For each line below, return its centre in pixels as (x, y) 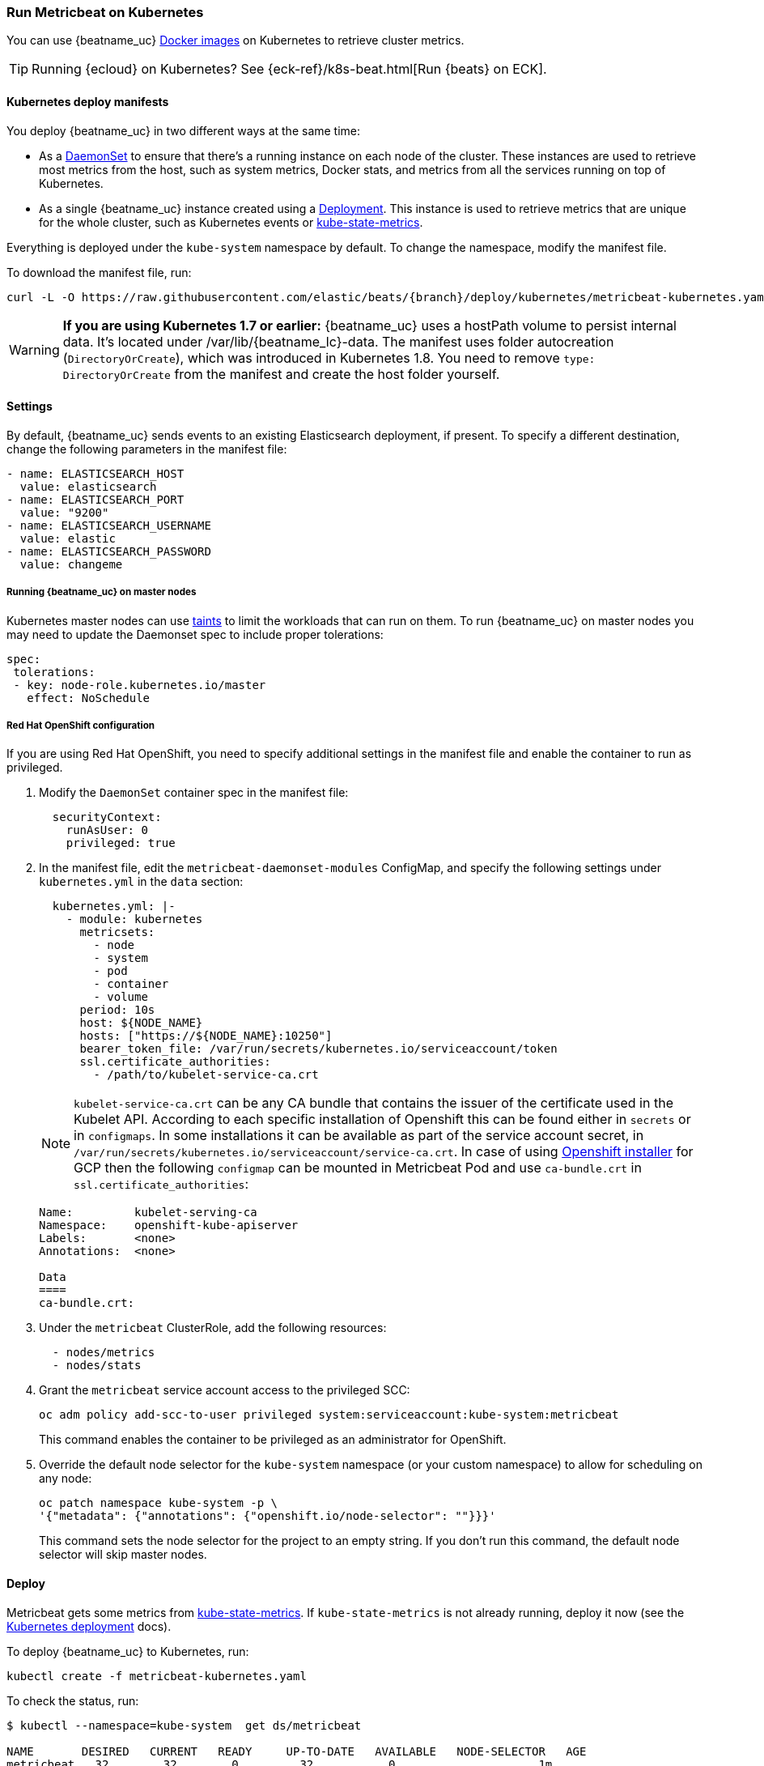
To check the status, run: (73, 1700)
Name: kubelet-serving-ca (148, 1213)
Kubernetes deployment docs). (89, 1626)
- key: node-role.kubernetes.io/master (140, 685)
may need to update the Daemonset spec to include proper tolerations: (195, 634)
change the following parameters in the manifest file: (147, 449)
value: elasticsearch (88, 486)
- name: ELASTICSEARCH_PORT (95, 499)
